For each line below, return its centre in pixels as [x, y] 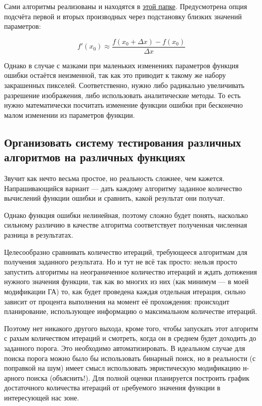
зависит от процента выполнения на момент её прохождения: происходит [117, 301]
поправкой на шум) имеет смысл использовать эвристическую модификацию [122, 368]
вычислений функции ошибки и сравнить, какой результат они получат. [115, 198]
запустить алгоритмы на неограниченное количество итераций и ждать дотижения [130, 271]
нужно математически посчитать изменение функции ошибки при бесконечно [124, 105]
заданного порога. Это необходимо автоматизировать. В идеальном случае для [125, 348]
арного [14, 377]
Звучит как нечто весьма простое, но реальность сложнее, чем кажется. [114, 178]
